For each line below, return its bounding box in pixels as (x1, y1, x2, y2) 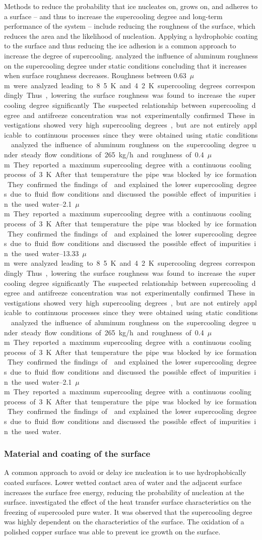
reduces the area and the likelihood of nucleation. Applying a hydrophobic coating (4, 30, 258, 41)
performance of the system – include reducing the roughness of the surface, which (4, 21, 255, 31)
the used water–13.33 (11, 248, 79, 258)
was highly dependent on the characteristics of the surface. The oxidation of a (4, 516, 244, 527)
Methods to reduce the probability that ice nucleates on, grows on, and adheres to (4, 1, 257, 11)
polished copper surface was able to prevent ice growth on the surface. (4, 526, 221, 536)
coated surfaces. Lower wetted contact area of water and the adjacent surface (4, 476, 242, 487)
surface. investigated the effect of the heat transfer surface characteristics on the (4, 497, 251, 507)
